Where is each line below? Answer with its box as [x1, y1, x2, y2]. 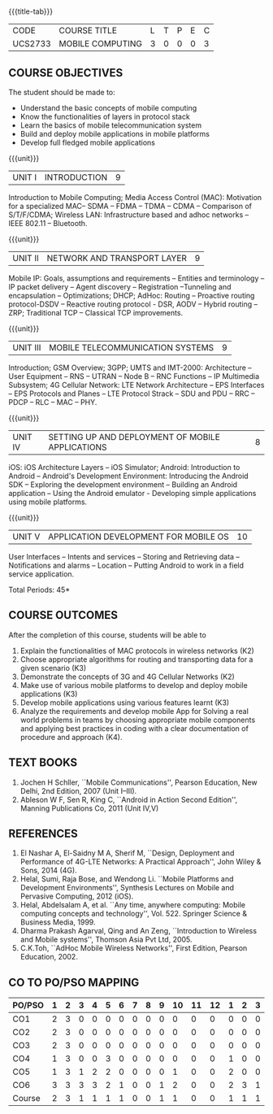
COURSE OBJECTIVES [8, 66, 123, 80]
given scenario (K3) [19, 663, 87, 672]
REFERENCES [8, 827, 79, 841]
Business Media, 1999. [19, 917, 96, 927]
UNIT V [12, 531, 41, 542]
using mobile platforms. [8, 497, 88, 507]
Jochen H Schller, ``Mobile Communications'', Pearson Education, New [19, 777, 258, 787]
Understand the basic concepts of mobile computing [19, 103, 197, 112]
